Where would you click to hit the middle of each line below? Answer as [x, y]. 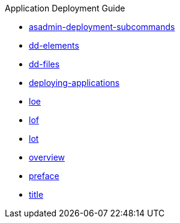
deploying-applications [74, 83]
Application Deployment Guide [65, 8]
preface [44, 176]
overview [47, 157]
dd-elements [54, 45]
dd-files [44, 64]
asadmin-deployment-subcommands [102, 27]
